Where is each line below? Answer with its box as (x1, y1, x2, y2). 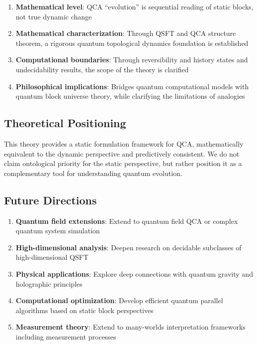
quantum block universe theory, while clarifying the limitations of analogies (15, 91, 245, 101)
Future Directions (4, 192, 97, 207)
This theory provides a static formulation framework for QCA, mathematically (4, 138, 244, 149)
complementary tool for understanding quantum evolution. (4, 168, 182, 178)
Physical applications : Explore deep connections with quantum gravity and (15, 268, 253, 279)
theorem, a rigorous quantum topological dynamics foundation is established (15, 37, 249, 48)
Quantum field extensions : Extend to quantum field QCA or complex (15, 215, 238, 226)
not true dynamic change (15, 11, 92, 21)
